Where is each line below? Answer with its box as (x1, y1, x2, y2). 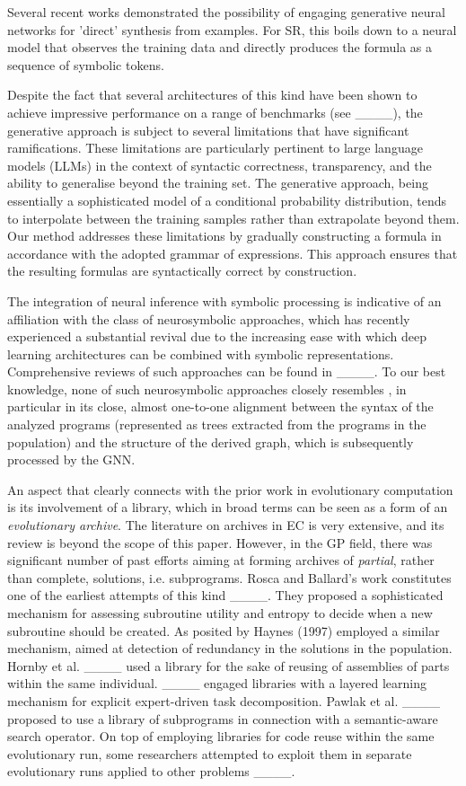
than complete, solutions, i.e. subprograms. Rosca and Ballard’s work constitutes (7, 568, 452, 587)
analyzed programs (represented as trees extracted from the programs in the (7, 415, 426, 434)
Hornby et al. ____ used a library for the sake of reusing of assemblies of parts (7, 656, 450, 675)
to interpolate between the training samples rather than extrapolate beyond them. (7, 208, 460, 227)
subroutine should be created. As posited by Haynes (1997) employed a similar (7, 621, 440, 640)
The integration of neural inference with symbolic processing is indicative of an (7, 291, 442, 310)
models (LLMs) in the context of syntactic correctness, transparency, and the (7, 155, 432, 174)
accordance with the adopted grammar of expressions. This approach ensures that (7, 243, 458, 262)
